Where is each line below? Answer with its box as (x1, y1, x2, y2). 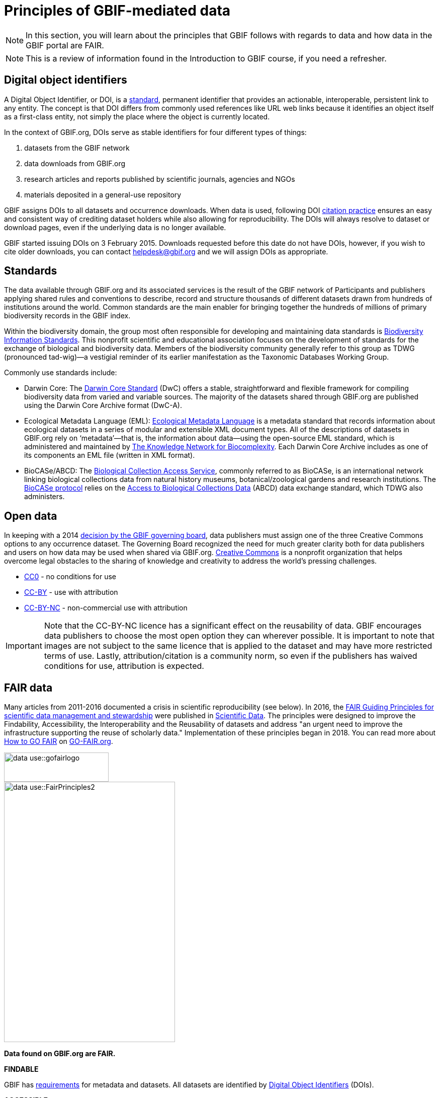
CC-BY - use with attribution (24, 588, 118, 597)
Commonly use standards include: (4, 368, 117, 377)
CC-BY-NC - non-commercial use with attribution (24, 603, 188, 612)
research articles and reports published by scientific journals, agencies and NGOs (24, 174, 295, 183)
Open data (4, 509, 57, 522)
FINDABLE (4, 1065, 39, 1074)
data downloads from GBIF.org (24, 159, 126, 168)
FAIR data (4, 681, 53, 694)
